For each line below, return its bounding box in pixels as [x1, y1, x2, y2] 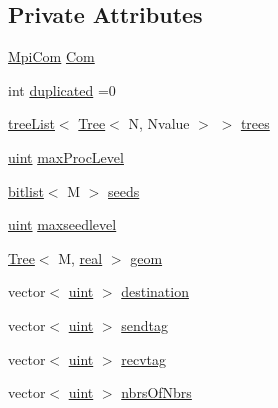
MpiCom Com [8, 46, 95, 67]
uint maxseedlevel [8, 214, 117, 235]
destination [121, 281, 189, 302]
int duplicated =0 [8, 79, 116, 100]
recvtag [121, 348, 166, 369]
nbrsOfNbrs [121, 382, 192, 403]
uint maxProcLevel [8, 146, 124, 167]
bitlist [8, 180, 44, 201]
